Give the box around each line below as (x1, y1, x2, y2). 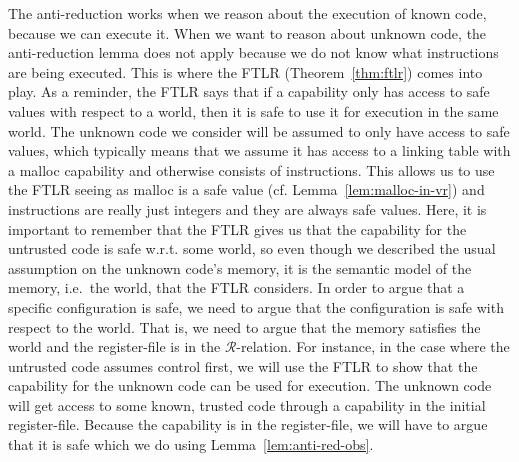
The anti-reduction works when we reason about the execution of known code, (8, 3, 487, 23)
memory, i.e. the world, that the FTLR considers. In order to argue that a (8, 277, 465, 298)
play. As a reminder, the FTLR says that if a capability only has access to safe (8, 81, 490, 102)
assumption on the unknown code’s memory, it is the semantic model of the (8, 257, 472, 278)
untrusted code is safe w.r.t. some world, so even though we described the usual (8, 238, 496, 259)
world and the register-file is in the (8, 336, 221, 357)
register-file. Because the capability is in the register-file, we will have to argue (8, 414, 488, 435)
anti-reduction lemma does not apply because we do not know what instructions (8, 42, 499, 63)
